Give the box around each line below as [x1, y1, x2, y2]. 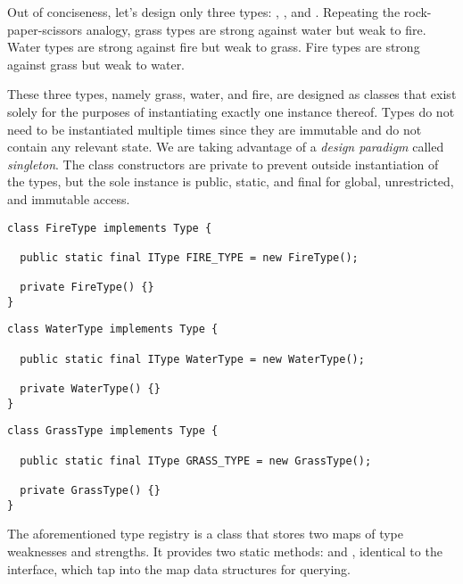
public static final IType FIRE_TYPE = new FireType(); [20, 251, 359, 264]
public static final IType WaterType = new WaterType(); [20, 352, 365, 366]
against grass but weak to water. [7, 54, 186, 73]
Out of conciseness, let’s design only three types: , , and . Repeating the [7, 3, 401, 21]
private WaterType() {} [20, 382, 161, 396]
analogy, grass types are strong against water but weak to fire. [86, 20, 426, 38]
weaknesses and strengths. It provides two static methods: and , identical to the [7, 541, 442, 560]
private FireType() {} [20, 281, 154, 294]
